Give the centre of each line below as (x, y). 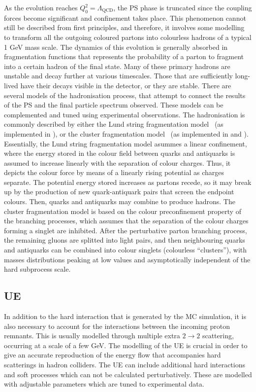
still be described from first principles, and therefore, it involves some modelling (124, 27)
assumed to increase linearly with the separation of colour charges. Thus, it (117, 162)
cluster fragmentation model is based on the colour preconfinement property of (123, 211)
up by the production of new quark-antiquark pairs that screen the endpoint (119, 192)
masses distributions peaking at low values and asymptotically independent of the (127, 259)
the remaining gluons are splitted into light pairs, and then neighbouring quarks (125, 240)
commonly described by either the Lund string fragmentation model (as (114, 124)
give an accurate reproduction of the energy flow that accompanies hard (112, 355)
